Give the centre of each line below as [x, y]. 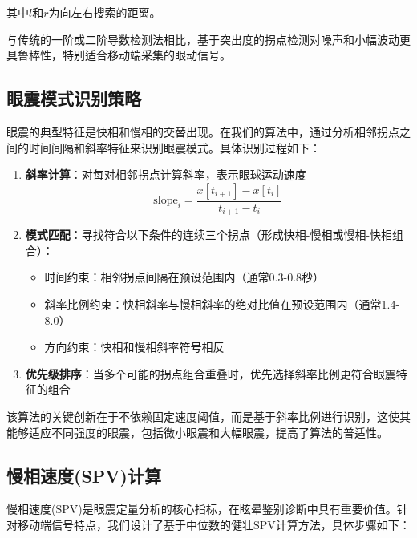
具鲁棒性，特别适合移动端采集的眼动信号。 [119, 55]
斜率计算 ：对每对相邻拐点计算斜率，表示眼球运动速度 [166, 174]
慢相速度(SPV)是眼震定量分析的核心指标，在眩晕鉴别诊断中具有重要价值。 [202, 509]
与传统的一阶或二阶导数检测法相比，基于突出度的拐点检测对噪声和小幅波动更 [208, 39]
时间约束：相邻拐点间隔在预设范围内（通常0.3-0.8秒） [184, 277]
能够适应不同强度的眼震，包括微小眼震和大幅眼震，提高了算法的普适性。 [197, 432]
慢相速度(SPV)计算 [84, 475]
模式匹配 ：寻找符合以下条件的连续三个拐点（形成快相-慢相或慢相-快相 [209, 235]
